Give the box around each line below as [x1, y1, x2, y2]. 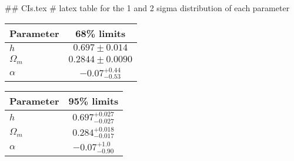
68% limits [75, 26, 126, 40]
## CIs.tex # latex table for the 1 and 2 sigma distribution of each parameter [5, 2, 290, 14]
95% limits [68, 94, 119, 108]
